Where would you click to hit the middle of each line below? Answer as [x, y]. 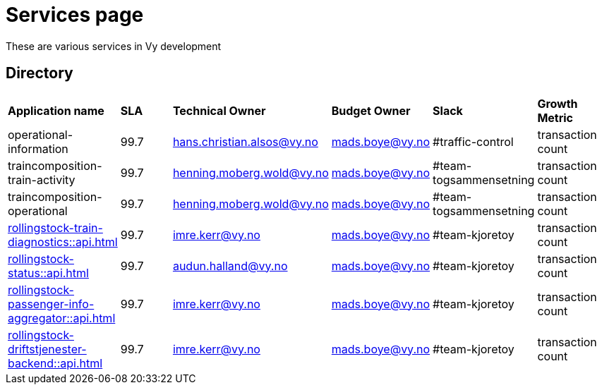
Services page [75, 15]
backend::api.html [55, 363]
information [38, 148]
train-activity [42, 179]
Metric [555, 117]
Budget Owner [371, 110]
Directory [40, 73]
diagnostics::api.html [63, 242]
